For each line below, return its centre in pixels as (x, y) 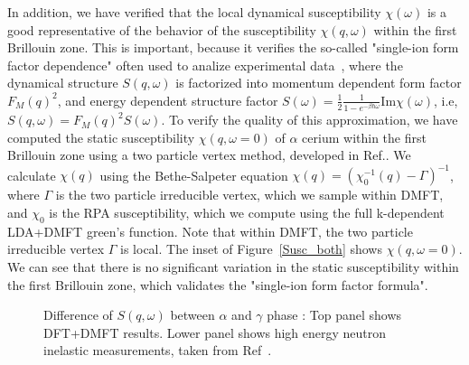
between (192, 315)
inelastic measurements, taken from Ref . (158, 350)
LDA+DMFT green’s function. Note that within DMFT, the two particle (210, 231)
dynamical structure (63, 83)
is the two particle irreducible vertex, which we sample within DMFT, (249, 195)
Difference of (78, 315)
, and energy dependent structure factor (168, 100)
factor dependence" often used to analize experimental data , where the (205, 65)
